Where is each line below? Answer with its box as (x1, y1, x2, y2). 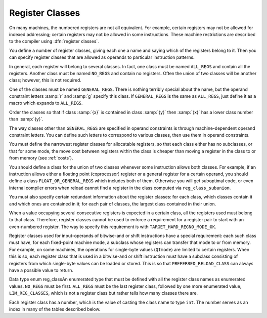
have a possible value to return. (9, 267, 74, 274)
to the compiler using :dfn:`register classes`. (9, 39, 99, 44)
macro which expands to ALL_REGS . (9, 100, 83, 106)
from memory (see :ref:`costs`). (9, 155, 74, 161)
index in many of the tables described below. (9, 306, 101, 312)
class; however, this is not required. (9, 77, 82, 83)
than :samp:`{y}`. (9, 116, 44, 122)
